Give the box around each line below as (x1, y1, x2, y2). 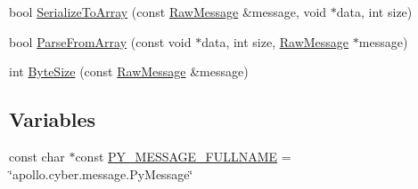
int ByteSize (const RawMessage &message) (9, 62, 249, 81)
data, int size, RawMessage (201, 32, 349, 51)
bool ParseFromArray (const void (9, 32, 192, 51)
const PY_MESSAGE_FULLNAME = (75, 146, 291, 165)
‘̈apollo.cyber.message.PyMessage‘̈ (9, 164, 193, 183)
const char (9, 146, 65, 165)
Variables (9, 106, 96, 133)
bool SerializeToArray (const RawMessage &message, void (9, 3, 327, 20)
